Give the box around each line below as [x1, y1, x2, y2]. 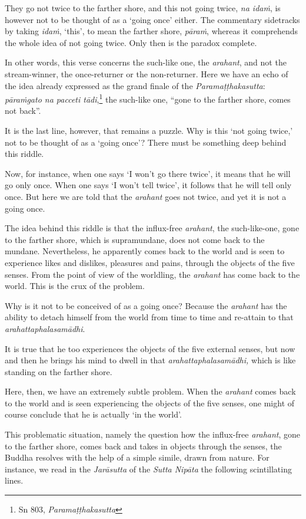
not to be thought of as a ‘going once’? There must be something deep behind [5, 136, 287, 148]
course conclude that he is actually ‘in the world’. [5, 408, 182, 421]
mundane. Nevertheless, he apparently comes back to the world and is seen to [5, 245, 285, 257]
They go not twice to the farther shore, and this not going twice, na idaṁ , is [5, 2, 281, 14]
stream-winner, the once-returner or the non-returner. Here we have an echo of [5, 67, 288, 80]
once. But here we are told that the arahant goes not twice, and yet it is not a [5, 190, 287, 202]
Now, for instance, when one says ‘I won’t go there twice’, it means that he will [5, 167, 291, 179]
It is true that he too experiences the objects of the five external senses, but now [5, 342, 295, 354]
